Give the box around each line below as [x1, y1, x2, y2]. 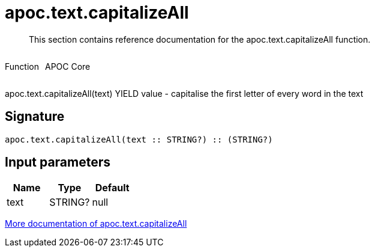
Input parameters [5, 155, 111, 170]
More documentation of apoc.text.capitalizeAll [5, 218, 187, 229]
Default [95, 182, 130, 194]
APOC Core [44, 61, 91, 72]
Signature [5, 109, 65, 124]
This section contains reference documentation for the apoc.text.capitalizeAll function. [29, 34, 371, 45]
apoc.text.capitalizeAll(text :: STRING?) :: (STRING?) [5, 134, 273, 144]
